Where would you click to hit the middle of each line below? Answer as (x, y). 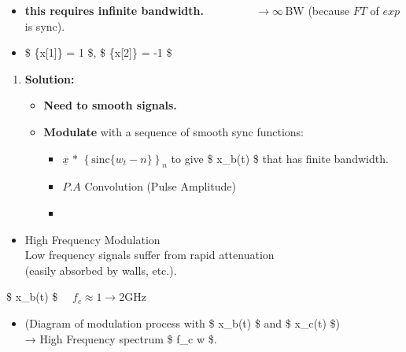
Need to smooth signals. (110, 105)
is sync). (45, 26)
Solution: (50, 78)
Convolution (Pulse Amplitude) (160, 186)
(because (328, 10)
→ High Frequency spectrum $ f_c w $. (121, 338)
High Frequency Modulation (92, 239)
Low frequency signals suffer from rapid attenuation (149, 255)
